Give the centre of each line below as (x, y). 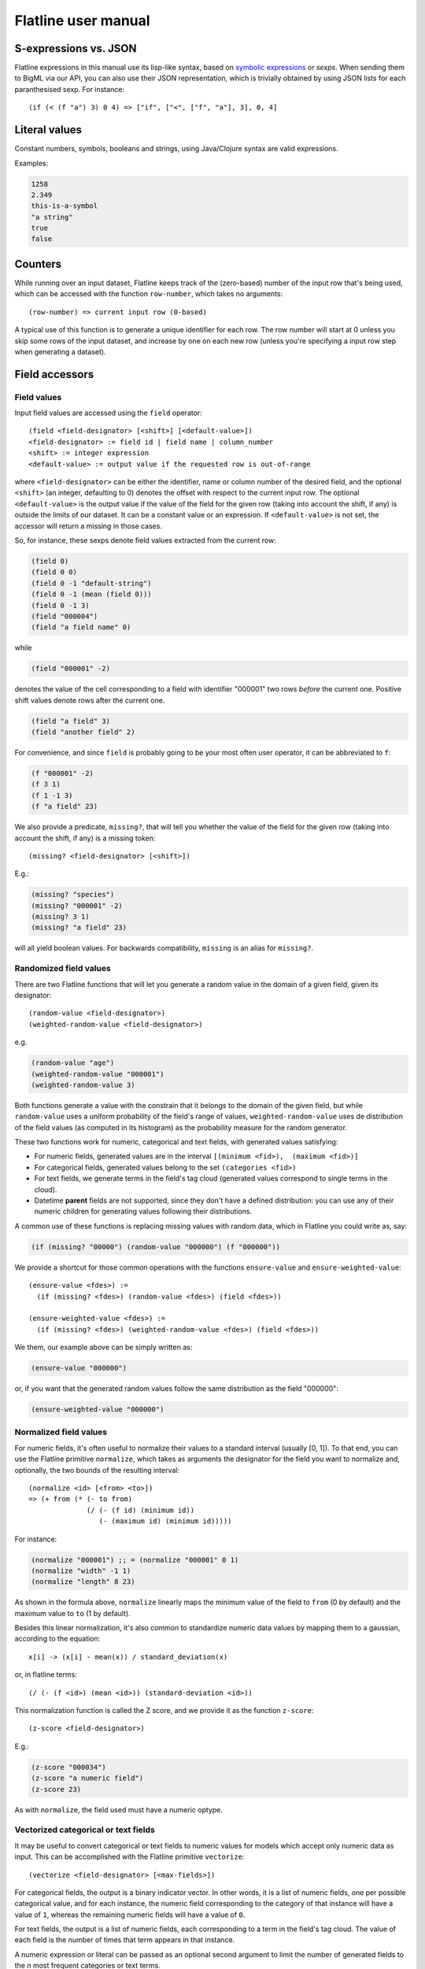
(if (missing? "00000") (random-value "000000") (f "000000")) (156, 1247)
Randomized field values (63, 969)
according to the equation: (57, 1639)
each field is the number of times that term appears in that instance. (125, 1940)
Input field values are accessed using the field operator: (108, 413)
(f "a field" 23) (65, 807)
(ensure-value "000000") (79, 1368)
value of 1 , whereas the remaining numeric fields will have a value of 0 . (130, 1915)
